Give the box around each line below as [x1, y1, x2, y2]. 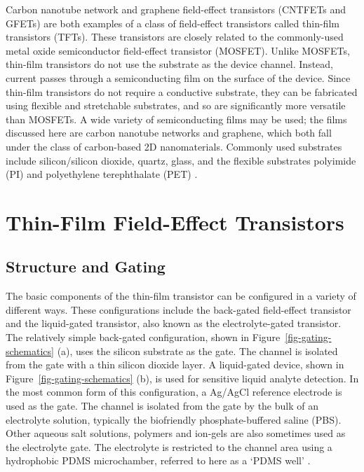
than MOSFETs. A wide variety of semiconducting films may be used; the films [6, 111, 347, 126]
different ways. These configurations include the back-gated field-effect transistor [6, 302, 351, 317]
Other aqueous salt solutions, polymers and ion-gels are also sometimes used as [6, 426, 346, 440]
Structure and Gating [6, 256, 166, 277]
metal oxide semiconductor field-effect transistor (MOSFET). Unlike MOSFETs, [6, 43, 350, 57]
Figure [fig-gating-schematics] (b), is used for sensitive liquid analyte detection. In [6, 370, 359, 385]
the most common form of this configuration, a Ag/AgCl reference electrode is [6, 384, 342, 399]
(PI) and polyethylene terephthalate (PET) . [6, 167, 198, 181]
